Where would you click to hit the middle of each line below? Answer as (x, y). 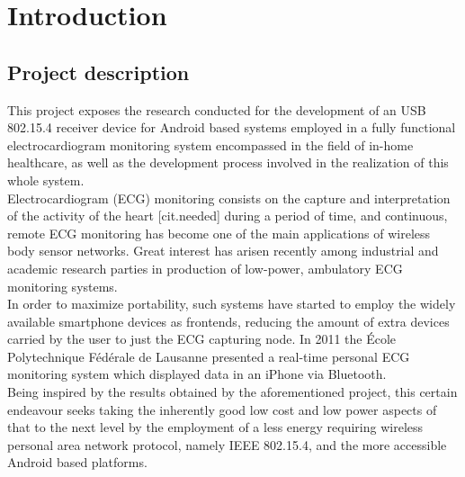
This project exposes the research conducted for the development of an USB (217, 109)
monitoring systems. (63, 286)
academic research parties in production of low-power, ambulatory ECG (205, 268)
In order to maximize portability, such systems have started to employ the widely (232, 304)
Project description (98, 72)
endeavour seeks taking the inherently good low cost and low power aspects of (222, 409)
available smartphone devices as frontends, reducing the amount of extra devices (228, 321)
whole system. (46, 180)
